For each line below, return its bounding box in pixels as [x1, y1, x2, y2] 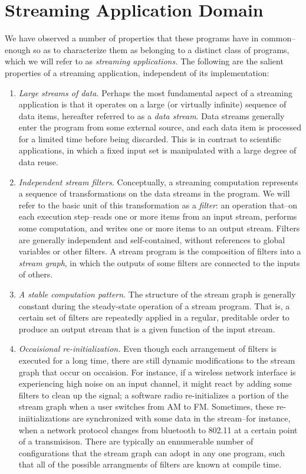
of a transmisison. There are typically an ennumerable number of [18, 435, 254, 447]
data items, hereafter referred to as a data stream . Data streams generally [18, 109, 285, 122]
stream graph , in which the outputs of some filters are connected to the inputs [18, 256, 300, 269]
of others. [18, 268, 53, 280]
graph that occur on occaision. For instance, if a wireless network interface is [18, 365, 296, 378]
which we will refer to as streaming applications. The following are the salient [5, 55, 284, 67]
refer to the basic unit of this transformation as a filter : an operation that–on [18, 198, 298, 211]
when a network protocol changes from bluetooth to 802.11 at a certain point [18, 423, 298, 436]
